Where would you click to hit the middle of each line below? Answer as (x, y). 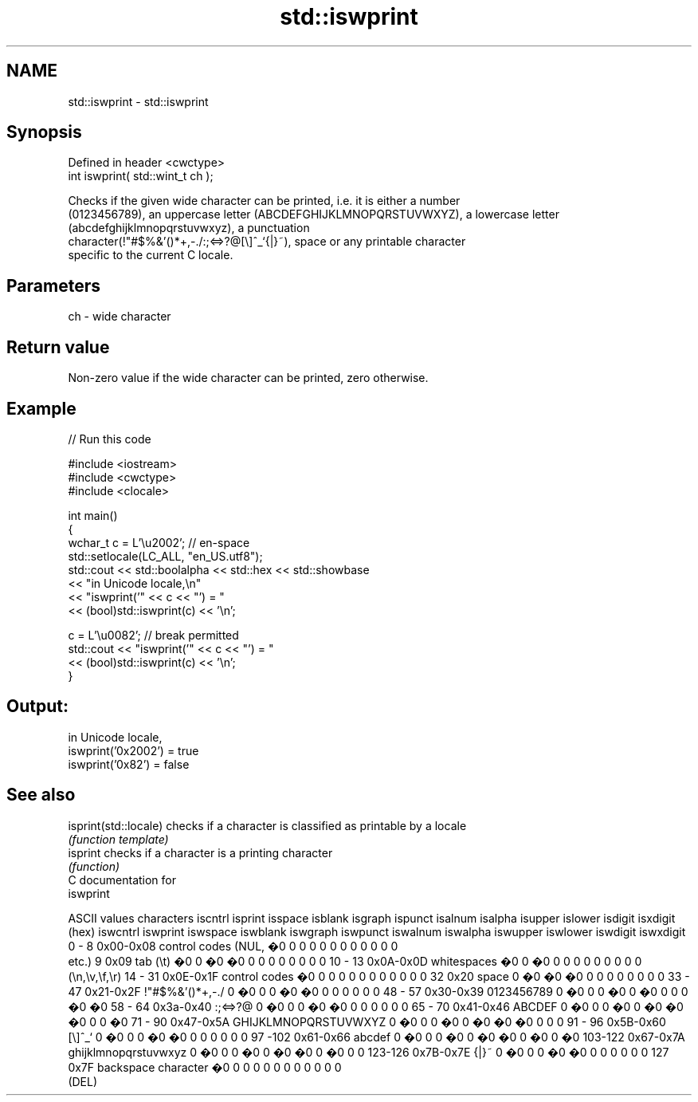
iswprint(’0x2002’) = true (133, 750)
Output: (37, 706)
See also (41, 795)
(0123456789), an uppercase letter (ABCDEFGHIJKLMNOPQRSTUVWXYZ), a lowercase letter (314, 214)
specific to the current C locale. (151, 255)
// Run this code (110, 439)
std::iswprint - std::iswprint (138, 101)
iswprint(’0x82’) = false (129, 764)
